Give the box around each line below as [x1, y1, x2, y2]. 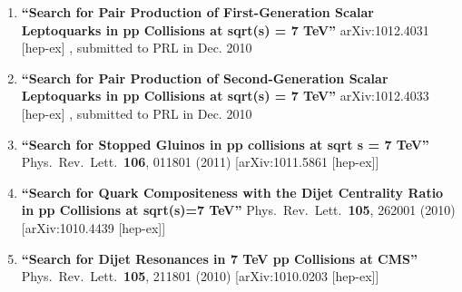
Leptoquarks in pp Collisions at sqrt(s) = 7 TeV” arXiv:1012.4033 [21, 86, 429, 105]
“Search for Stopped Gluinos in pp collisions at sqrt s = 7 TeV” [21, 134, 429, 153]
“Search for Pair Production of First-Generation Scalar [21, 3, 374, 21]
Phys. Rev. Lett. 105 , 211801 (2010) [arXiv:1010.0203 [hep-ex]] [21, 267, 379, 286]
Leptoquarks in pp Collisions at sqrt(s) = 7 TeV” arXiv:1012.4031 [21, 20, 429, 39]
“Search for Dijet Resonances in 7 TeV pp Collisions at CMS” [21, 248, 418, 268]
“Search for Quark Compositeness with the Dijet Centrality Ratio [21, 182, 444, 201]
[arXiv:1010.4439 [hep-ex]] [21, 218, 166, 237]
